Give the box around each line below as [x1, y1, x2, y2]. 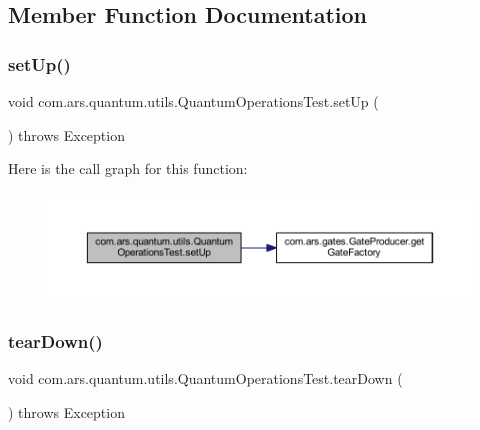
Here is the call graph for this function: [8, 158, 248, 179]
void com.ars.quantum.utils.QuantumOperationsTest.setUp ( [8, 91, 379, 111]
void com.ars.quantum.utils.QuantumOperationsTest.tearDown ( [8, 368, 403, 389]
